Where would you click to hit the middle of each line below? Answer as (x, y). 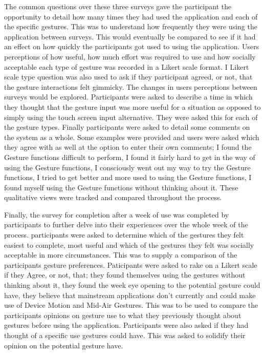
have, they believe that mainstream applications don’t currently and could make (130, 295)
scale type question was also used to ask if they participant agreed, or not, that (128, 77)
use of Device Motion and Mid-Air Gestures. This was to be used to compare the (131, 305)
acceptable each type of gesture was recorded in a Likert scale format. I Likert (127, 66)
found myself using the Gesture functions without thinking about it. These (121, 187)
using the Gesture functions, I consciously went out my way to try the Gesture (127, 167)
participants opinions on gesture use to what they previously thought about (123, 315)
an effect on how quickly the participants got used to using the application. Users (132, 46)
